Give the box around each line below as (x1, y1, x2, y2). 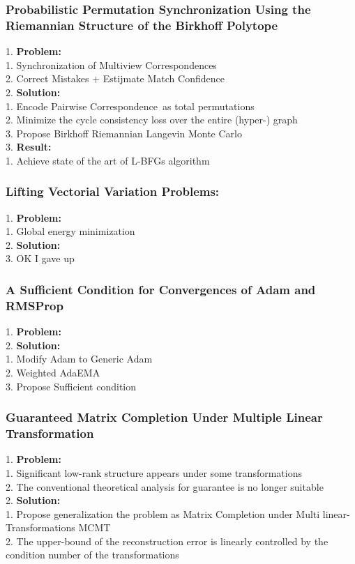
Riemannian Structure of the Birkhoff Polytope (6, 16, 278, 33)
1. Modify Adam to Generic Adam (6, 351, 153, 366)
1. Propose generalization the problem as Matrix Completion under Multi (6, 506, 320, 521)
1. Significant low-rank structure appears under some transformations (6, 465, 302, 480)
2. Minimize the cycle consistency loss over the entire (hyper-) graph (6, 112, 298, 127)
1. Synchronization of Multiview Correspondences (6, 57, 217, 72)
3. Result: (6, 139, 52, 154)
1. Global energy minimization (6, 224, 135, 238)
